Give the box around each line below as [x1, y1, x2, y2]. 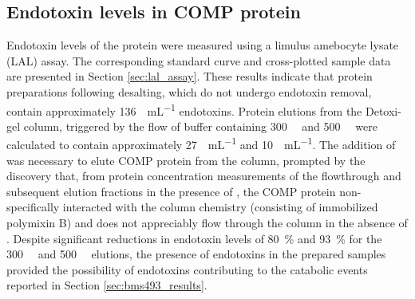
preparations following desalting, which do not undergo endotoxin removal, [6, 83, 372, 100]
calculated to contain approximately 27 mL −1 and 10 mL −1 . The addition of [6, 134, 396, 153]
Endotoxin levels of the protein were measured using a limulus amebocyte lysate [6, 37, 399, 53]
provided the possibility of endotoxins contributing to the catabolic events [6, 261, 368, 277]
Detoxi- [365, 102, 401, 119]
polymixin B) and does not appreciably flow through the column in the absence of [6, 214, 408, 231]
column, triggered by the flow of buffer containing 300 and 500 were [23, 117, 377, 134]
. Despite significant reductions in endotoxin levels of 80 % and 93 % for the [6, 230, 382, 246]
